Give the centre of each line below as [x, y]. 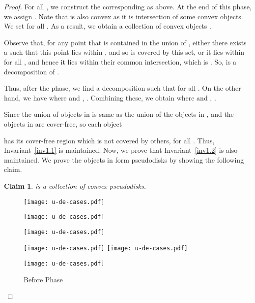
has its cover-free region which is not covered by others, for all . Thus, [109, 140]
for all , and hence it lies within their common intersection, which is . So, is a [120, 61]
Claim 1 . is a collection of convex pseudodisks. [75, 185]
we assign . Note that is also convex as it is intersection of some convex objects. [124, 16]
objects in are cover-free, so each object [63, 123]
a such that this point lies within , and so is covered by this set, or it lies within [124, 52]
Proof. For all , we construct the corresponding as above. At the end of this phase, [128, 6]
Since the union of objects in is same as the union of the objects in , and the [119, 114]
